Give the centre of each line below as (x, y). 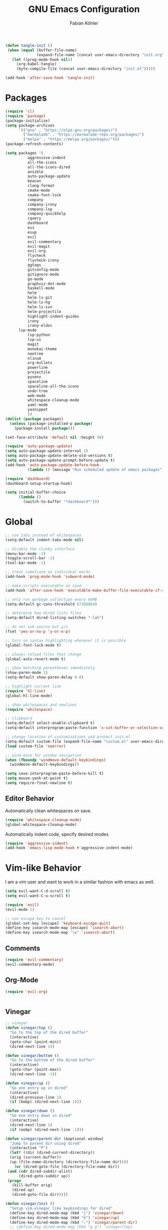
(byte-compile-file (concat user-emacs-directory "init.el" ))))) (86, 69)
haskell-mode (41, 288)
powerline (38, 368)
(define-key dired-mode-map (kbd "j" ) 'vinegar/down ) (67, 1213)
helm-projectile (44, 312)
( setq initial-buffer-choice (35, 493)
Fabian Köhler (84, 23)
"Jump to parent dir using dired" (45, 1143)
